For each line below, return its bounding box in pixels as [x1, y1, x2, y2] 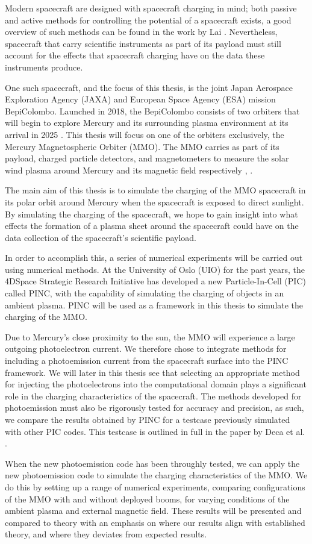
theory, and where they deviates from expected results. [5, 528, 207, 540]
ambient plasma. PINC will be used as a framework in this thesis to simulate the [5, 298, 304, 311]
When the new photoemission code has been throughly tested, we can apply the [5, 457, 300, 469]
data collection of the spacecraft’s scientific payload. [5, 231, 196, 243]
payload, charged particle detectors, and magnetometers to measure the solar [5, 152, 289, 164]
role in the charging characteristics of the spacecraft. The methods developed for [5, 389, 302, 402]
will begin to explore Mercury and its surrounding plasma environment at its [5, 116, 289, 129]
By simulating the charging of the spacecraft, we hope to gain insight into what [5, 207, 298, 220]
